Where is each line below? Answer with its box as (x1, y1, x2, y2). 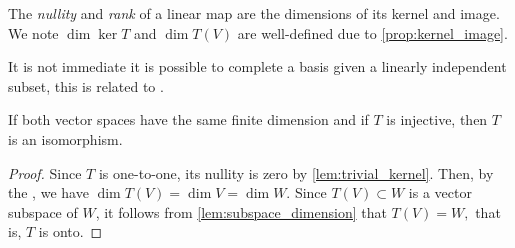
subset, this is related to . (8, 75, 164, 96)
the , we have (8, 182, 89, 203)
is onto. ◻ (38, 221, 103, 242)
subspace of (8, 201, 78, 222)
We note (8, 22, 59, 43)
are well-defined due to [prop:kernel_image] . (237, 22, 508, 43)
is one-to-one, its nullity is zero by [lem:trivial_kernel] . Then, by (98, 162, 494, 183)
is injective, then (386, 109, 488, 130)
